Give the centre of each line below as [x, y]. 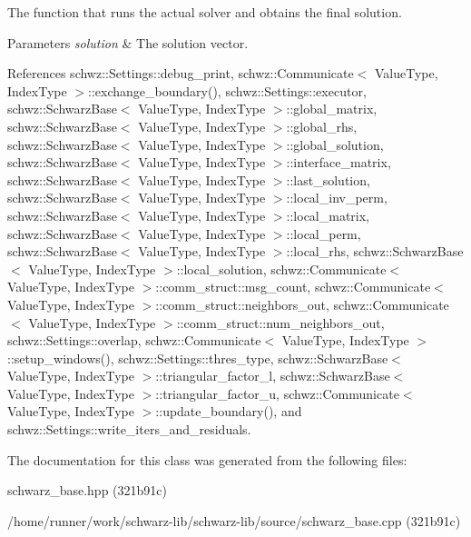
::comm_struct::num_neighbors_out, [280, 322]
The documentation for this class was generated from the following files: [207, 459]
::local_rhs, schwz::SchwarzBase [375, 251]
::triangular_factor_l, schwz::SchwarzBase [273, 376]
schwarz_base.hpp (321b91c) [87, 490]
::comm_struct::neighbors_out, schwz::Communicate [302, 304]
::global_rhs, [322, 126]
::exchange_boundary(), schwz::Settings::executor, [227, 90]
